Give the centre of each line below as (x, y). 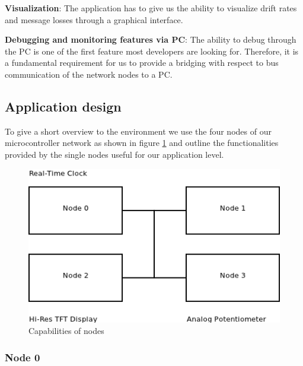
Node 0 (23, 357)
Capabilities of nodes (66, 331)
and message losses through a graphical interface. (94, 19)
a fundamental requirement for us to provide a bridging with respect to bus (142, 63)
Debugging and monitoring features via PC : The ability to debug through (151, 39)
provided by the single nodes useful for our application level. (114, 154)
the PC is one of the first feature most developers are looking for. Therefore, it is (152, 51)
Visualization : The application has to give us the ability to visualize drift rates (151, 8)
